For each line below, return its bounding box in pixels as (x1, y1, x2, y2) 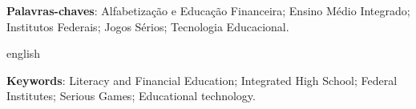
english (6, 45, 41, 62)
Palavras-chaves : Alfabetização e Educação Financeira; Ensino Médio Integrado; (6, 2, 410, 18)
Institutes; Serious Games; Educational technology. (6, 87, 256, 104)
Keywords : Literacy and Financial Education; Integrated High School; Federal (6, 71, 398, 88)
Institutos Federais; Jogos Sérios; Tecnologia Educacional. (6, 18, 289, 34)
